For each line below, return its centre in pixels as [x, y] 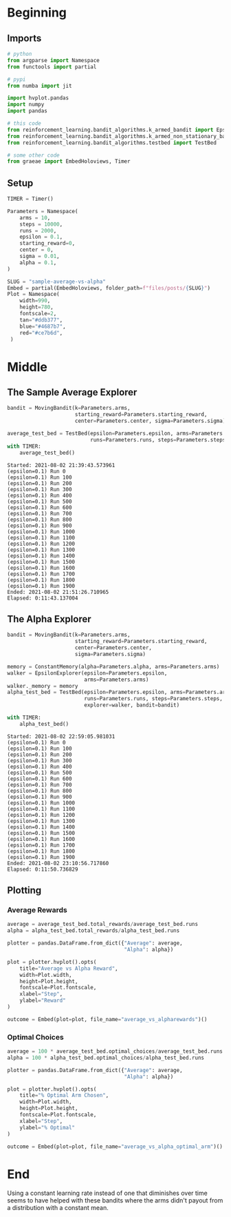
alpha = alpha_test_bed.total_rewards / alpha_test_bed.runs [93, 931]
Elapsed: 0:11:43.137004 [43, 598]
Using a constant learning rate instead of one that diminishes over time [107, 1193]
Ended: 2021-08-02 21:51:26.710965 [58, 592]
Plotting [24, 890]
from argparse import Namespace [53, 60]
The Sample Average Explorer [72, 392]
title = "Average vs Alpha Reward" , [69, 968]
